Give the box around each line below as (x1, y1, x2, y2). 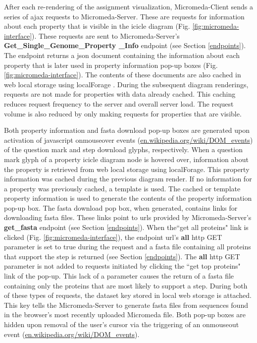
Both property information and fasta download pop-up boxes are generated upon (4, 125, 250, 135)
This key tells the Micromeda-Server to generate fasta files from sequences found (4, 299, 248, 310)
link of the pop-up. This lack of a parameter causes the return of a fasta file (4, 271, 234, 281)
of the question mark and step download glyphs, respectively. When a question (4, 144, 243, 155)
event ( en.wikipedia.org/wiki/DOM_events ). (4, 329, 140, 339)
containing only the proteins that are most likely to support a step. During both (4, 280, 248, 290)
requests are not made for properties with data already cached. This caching (4, 89, 236, 99)
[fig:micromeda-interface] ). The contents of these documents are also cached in (4, 69, 241, 80)
